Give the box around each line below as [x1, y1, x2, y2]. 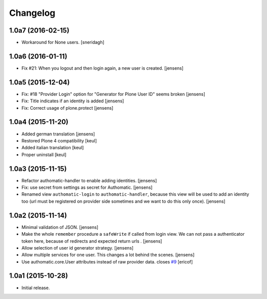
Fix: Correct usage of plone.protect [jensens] [21, 105, 114, 111]
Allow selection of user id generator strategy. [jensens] [21, 245, 133, 251]
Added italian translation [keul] [21, 145, 84, 151]
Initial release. [21, 285, 50, 291]
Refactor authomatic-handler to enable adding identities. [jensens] [21, 177, 157, 183]
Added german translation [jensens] [21, 131, 95, 137]
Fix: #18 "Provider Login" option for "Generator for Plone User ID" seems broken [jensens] [21, 91, 205, 97]
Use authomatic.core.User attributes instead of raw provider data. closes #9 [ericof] [21, 258, 193, 264]
